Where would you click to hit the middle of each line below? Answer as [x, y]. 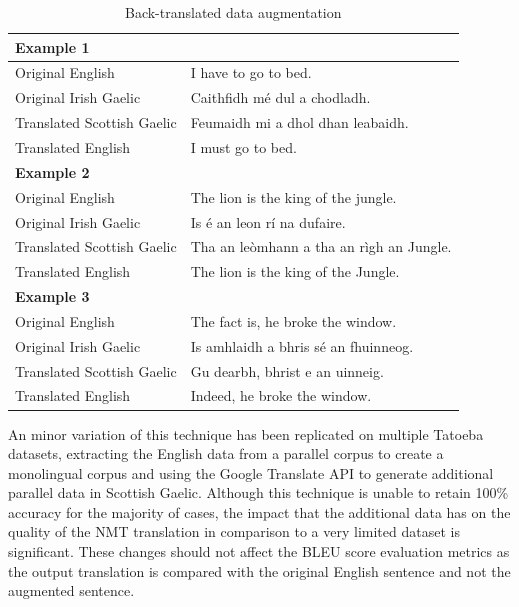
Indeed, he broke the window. [281, 395]
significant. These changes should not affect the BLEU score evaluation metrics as [259, 551]
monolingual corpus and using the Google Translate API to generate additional [251, 472]
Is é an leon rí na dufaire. [268, 221]
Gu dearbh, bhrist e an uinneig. [287, 370]
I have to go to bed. [251, 72]
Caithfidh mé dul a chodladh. [280, 97]
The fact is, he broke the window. [293, 320]
